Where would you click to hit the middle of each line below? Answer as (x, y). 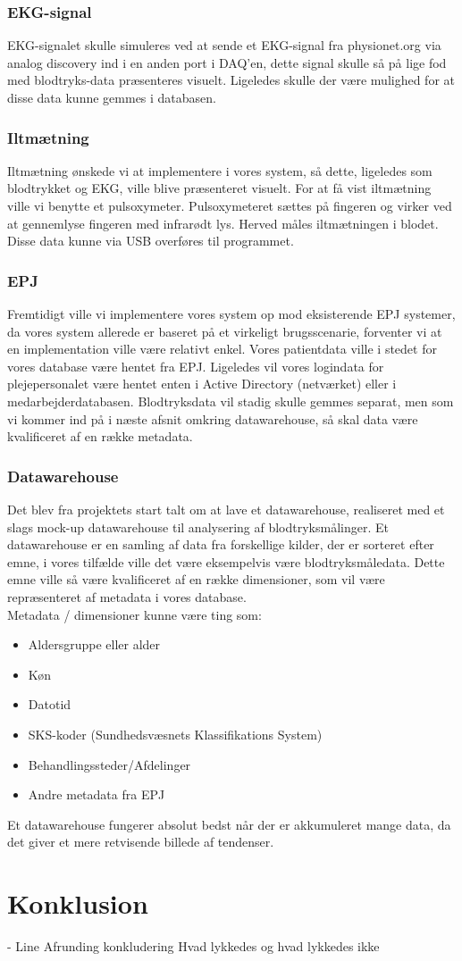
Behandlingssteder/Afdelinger (109, 764)
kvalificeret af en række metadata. (100, 436)
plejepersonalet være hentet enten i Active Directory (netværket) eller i (202, 384)
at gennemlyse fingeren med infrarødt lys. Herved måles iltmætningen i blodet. (223, 223)
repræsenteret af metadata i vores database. (127, 596)
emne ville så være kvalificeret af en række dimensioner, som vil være (196, 579)
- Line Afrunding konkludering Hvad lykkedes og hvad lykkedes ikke (193, 946)
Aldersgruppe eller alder (94, 644)
